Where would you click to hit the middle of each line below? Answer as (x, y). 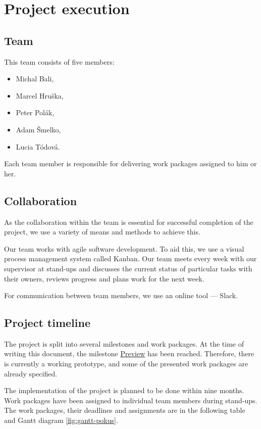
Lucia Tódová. (38, 146)
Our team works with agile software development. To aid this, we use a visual (124, 248)
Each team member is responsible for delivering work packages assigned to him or (130, 163)
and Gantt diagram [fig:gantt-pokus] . (61, 420)
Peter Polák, (35, 112)
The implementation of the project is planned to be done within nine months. (124, 390)
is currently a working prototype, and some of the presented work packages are (126, 364)
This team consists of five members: (59, 61)
